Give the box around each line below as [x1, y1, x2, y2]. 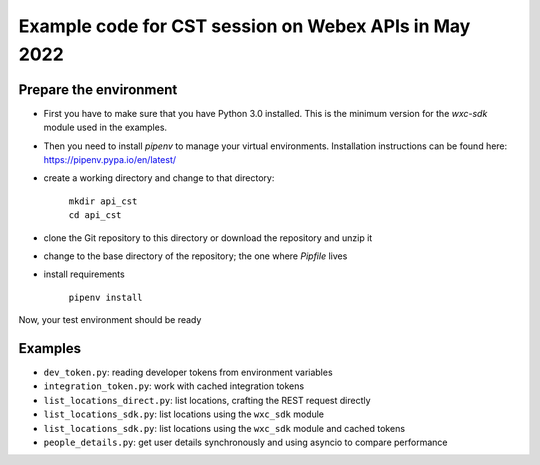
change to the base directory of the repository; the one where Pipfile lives [43, 250, 348, 262]
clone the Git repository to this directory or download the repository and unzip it [43, 231, 373, 244]
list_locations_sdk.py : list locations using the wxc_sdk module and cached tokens [43, 422, 405, 434]
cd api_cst [68, 210, 122, 221]
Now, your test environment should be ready [18, 314, 202, 326]
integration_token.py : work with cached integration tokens [43, 380, 305, 392]
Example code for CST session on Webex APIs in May [18, 15, 471, 37]
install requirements [43, 268, 125, 280]
